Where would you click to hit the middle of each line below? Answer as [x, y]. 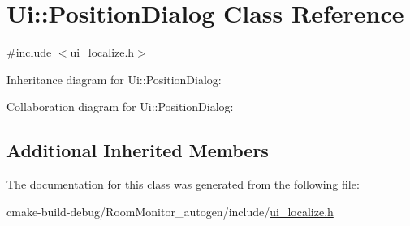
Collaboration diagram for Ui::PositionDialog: [120, 107]
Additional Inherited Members [138, 150]
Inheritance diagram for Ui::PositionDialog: [114, 79]
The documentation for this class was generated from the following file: [183, 184]
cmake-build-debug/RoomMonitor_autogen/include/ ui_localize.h [170, 211]
